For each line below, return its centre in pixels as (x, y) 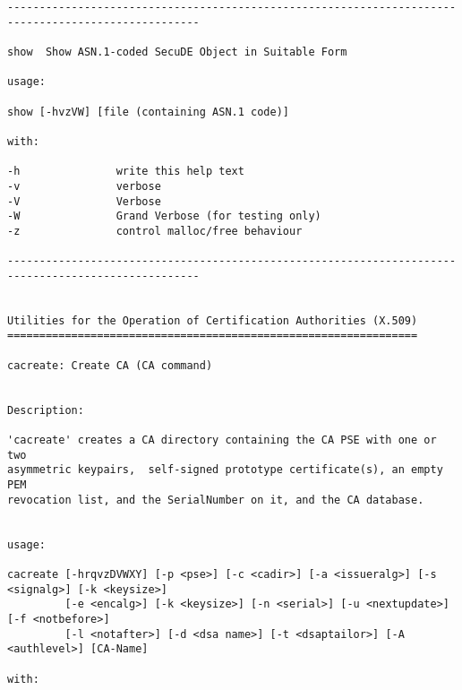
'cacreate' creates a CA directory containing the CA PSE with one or (222, 440)
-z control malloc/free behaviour (155, 231)
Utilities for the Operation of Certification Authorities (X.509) (213, 320)
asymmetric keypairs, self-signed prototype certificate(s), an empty (225, 470)
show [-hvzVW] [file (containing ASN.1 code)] (148, 112)
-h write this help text (126, 172)
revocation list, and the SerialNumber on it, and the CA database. (216, 500)
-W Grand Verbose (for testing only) (164, 216)
